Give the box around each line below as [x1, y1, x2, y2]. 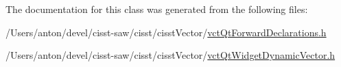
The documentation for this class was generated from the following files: [5, 2, 308, 16]
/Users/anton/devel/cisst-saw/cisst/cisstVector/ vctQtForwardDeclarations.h [5, 25, 327, 39]
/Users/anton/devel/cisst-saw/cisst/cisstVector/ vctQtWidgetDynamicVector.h [5, 48, 336, 62]
